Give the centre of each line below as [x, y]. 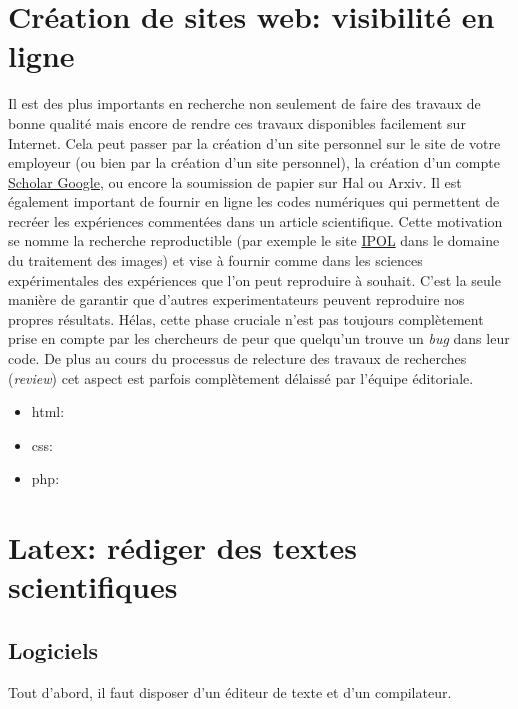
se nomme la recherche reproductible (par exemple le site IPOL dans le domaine [254, 240]
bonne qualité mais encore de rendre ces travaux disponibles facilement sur [237, 122]
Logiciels [53, 649]
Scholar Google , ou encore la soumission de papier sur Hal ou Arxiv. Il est [235, 181]
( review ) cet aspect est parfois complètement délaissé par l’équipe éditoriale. [241, 377]
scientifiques [93, 586]
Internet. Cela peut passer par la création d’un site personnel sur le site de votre [254, 142]
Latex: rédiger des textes [182, 547]
